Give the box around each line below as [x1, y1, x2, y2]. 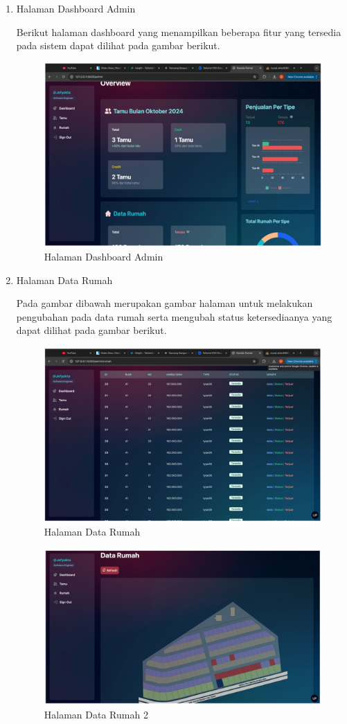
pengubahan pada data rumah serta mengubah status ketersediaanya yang [16, 309, 332, 324]
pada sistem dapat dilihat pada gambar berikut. [16, 38, 220, 53]
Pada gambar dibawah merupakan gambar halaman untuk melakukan [16, 296, 313, 310]
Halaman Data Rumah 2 [44, 707, 148, 721]
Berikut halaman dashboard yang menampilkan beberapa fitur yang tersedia [16, 24, 341, 39]
